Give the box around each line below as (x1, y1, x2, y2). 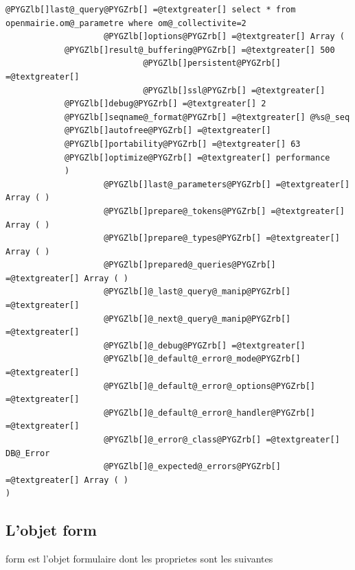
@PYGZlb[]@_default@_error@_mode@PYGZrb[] (104, 354, 301, 364)
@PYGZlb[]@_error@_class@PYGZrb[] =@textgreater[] (104, 435, 340, 444)
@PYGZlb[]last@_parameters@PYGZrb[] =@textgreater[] (104, 179, 350, 189)
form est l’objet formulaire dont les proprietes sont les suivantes (5, 551, 273, 566)
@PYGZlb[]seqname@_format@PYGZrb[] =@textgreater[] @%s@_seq (64, 112, 350, 122)
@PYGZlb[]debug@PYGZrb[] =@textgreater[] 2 (64, 99, 266, 109)
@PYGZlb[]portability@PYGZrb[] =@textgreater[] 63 (64, 139, 301, 149)
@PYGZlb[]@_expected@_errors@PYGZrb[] (104, 462, 281, 472)
